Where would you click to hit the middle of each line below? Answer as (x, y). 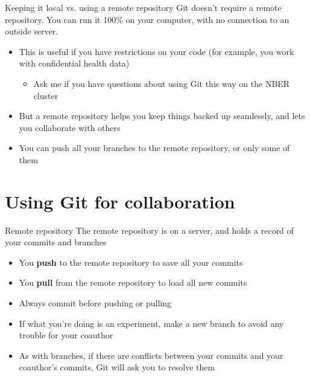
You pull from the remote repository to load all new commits (133, 282)
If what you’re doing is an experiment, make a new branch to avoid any (151, 323)
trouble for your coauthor (66, 335)
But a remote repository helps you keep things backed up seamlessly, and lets (162, 116)
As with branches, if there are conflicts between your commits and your (151, 355)
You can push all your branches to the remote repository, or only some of (154, 148)
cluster (46, 95)
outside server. (32, 31)
